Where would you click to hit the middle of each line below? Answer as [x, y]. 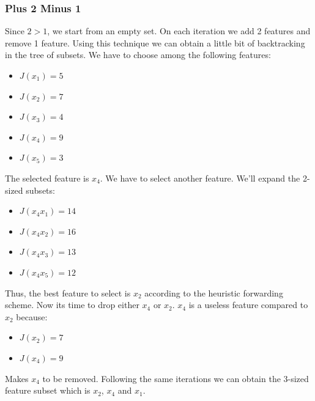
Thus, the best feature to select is [68, 292]
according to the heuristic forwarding [214, 292]
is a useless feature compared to [248, 305]
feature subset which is [48, 390]
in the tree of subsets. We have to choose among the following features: [138, 55]
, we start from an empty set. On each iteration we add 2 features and [179, 31]
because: [32, 316]
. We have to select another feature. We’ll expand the [200, 178]
